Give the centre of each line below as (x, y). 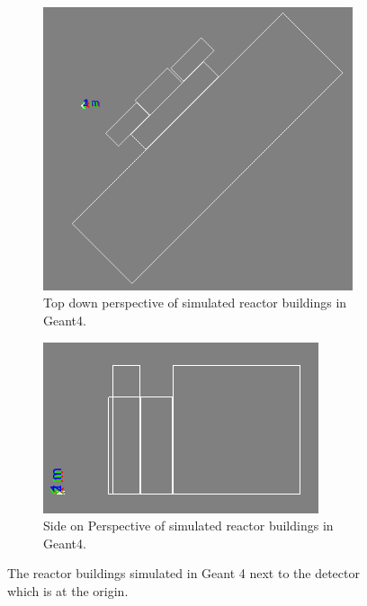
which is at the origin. (68, 590)
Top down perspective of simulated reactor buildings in (195, 303)
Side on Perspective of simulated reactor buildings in (188, 526)
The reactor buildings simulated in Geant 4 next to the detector (183, 573)
